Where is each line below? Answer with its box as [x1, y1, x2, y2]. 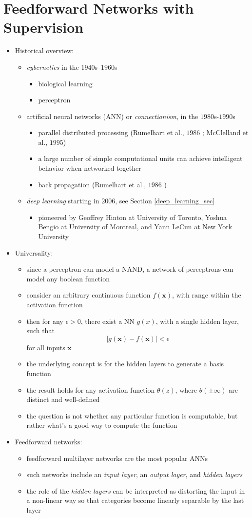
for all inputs [26, 342, 65, 352]
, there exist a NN [80, 316, 135, 326]
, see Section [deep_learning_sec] [115, 196, 215, 206]
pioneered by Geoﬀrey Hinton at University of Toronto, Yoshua [38, 212, 227, 222]
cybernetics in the [26, 61, 79, 72]
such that [26, 325, 55, 336]
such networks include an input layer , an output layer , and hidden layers [26, 469, 243, 479]
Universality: [15, 247, 53, 258]
